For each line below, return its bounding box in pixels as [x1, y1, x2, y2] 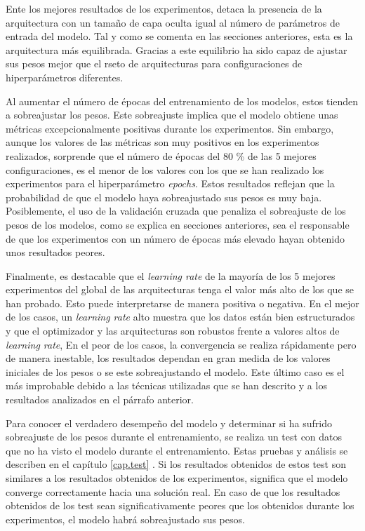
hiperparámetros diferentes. [6, 69, 124, 84]
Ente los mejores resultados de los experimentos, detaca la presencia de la [6, 1, 322, 15]
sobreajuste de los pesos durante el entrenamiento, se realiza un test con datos [6, 429, 343, 444]
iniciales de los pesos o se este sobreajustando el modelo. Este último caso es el [6, 364, 345, 379]
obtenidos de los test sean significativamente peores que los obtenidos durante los [6, 498, 354, 513]
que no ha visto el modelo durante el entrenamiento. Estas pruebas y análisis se [6, 443, 348, 457]
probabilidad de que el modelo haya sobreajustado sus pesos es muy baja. [6, 189, 322, 204]
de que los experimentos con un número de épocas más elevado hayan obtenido [6, 231, 345, 246]
